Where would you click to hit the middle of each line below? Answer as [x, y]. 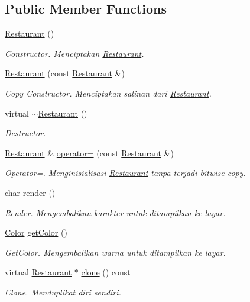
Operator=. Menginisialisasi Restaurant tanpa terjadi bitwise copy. [125, 173]
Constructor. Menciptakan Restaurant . [74, 53]
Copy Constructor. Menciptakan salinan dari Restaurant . [108, 93]
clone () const [106, 272]
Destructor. [25, 133]
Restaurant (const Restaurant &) [65, 73]
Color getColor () [36, 232]
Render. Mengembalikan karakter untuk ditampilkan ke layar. [115, 212]
